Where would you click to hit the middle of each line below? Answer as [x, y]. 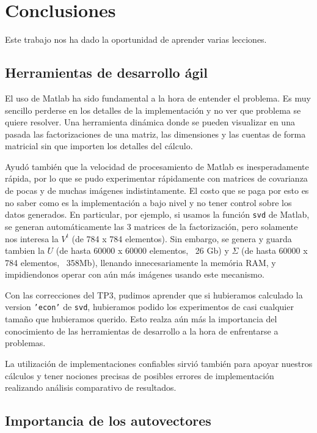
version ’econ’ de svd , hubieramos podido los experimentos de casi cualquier [149, 307]
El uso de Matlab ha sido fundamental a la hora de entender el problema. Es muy [158, 98]
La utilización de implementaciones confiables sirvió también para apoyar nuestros [159, 363]
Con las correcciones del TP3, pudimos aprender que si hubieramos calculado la [154, 294]
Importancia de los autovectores [108, 420]
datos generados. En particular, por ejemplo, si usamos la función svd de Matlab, [157, 214]
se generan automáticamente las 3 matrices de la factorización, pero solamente [151, 226]
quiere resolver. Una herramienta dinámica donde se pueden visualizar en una [150, 122]
